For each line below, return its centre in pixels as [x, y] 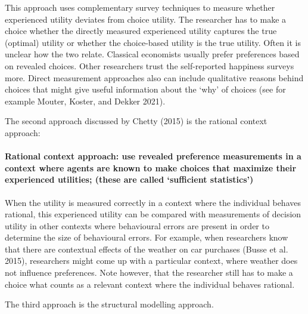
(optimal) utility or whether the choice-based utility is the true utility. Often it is [153, 42]
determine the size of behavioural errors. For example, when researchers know [147, 237]
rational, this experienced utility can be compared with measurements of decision [153, 214]
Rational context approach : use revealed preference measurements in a [153, 156]
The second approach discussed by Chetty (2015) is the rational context [136, 121]
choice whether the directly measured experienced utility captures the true [141, 31]
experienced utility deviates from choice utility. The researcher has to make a [146, 19]
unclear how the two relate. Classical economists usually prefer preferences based [152, 54]
